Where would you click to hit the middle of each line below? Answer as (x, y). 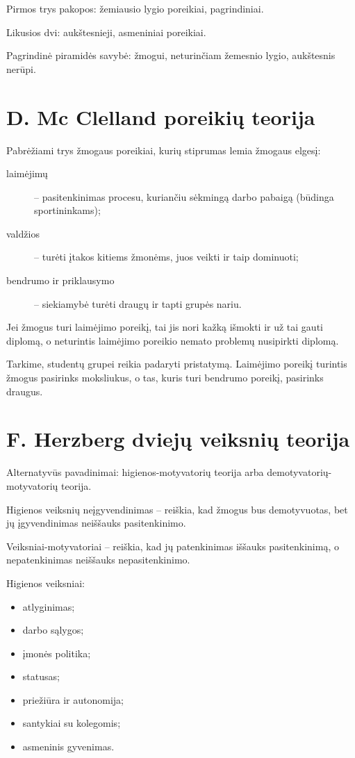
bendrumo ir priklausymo (60, 280)
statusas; (41, 676)
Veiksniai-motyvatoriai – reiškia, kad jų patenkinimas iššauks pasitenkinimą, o (173, 546)
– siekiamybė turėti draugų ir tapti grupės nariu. (138, 303)
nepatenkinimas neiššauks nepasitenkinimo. (98, 560)
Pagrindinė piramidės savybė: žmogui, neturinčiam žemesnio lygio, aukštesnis (171, 55)
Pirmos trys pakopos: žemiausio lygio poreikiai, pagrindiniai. (135, 8)
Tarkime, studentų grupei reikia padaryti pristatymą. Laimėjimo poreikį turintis (177, 364)
